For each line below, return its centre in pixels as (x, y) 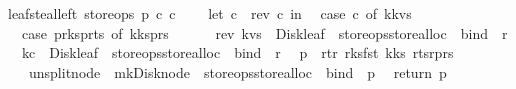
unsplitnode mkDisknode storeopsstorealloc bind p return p (237, 71)
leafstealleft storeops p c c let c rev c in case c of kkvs (210, 13)
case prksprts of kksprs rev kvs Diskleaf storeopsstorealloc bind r (264, 32)
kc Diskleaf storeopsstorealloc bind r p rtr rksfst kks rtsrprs (237, 52)
